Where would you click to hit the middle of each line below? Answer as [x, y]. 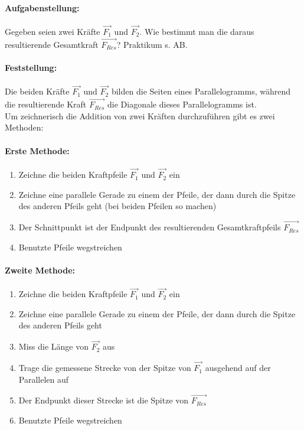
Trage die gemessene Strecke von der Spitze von [105, 368]
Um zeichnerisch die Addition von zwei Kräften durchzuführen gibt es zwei [140, 115]
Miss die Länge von [53, 346]
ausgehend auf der [238, 368]
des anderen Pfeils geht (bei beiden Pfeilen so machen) [117, 206]
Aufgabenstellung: [42, 7]
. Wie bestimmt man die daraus [197, 32]
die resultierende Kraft [46, 104]
